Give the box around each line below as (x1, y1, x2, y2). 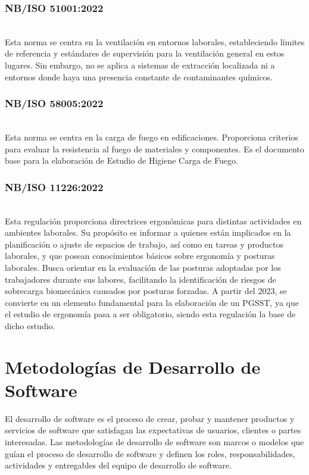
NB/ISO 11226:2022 (5, 179, 104, 194)
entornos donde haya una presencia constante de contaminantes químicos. (5, 70, 273, 83)
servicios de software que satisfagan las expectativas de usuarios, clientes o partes (5, 424, 301, 436)
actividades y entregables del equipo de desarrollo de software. (5, 459, 232, 471)
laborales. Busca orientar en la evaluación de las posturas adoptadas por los (5, 261, 281, 273)
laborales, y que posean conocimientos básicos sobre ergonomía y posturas (5, 249, 275, 262)
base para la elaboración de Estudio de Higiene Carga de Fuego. (5, 154, 238, 167)
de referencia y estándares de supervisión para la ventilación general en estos (5, 47, 285, 60)
